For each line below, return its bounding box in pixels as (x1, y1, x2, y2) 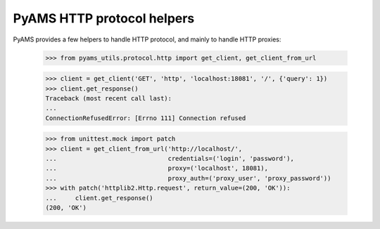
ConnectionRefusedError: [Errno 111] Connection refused (45, 114, 246, 122)
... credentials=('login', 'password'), (45, 155, 295, 163)
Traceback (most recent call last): (45, 94, 172, 102)
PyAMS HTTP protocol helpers (13, 11, 195, 26)
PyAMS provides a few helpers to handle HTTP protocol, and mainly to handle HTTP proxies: (13, 35, 281, 44)
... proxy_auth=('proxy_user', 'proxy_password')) (45, 174, 331, 182)
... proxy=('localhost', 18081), (45, 164, 269, 172)
